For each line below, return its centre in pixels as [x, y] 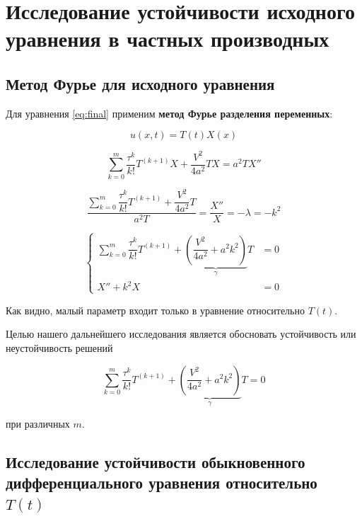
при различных [38, 423]
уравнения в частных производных [168, 39]
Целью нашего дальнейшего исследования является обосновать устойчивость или [181, 334]
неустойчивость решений [59, 347]
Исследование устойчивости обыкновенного [156, 461]
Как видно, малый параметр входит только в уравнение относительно [155, 310]
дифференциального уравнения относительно [162, 483]
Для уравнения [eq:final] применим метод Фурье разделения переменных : [169, 113]
